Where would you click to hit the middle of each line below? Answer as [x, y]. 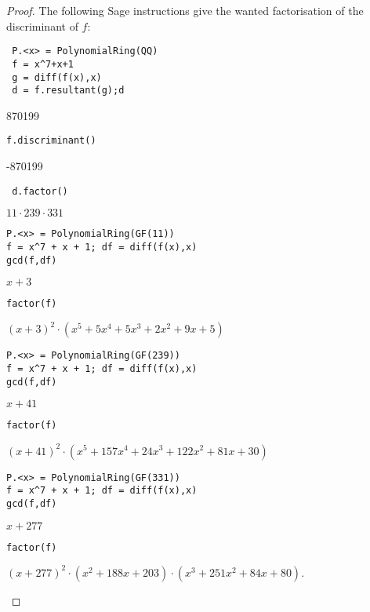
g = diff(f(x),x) [57, 77]
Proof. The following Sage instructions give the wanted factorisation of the [185, 10]
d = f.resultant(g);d [68, 91]
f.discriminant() [51, 141]
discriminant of [42, 25]
